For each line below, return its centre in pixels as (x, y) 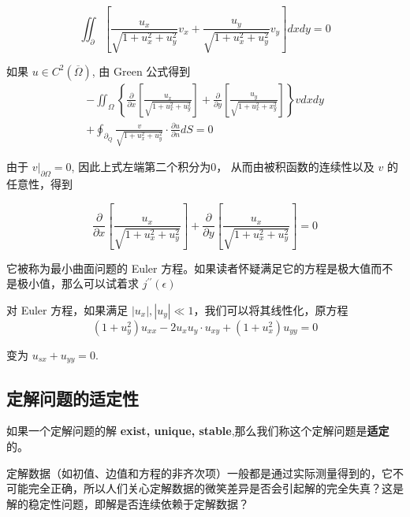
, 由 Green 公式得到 (141, 71)
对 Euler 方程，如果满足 (67, 309)
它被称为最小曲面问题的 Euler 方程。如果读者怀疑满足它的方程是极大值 (189, 268)
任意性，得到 (39, 184)
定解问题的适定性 (73, 398)
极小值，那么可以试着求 (78, 283)
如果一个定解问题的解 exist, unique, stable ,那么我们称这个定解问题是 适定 (198, 431)
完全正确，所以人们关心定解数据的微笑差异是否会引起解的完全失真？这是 (216, 488)
